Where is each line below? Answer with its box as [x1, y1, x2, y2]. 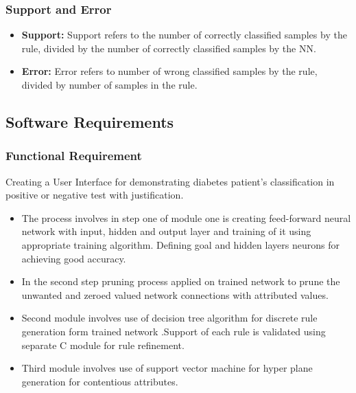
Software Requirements [5, 111, 174, 132]
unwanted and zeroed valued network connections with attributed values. [21, 287, 329, 302]
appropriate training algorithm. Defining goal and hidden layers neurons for [21, 237, 340, 251]
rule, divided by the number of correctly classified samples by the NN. [21, 41, 316, 55]
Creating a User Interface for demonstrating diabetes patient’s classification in [5, 174, 335, 188]
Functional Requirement [5, 147, 142, 164]
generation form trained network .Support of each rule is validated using [21, 324, 326, 338]
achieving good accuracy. [21, 251, 126, 265]
